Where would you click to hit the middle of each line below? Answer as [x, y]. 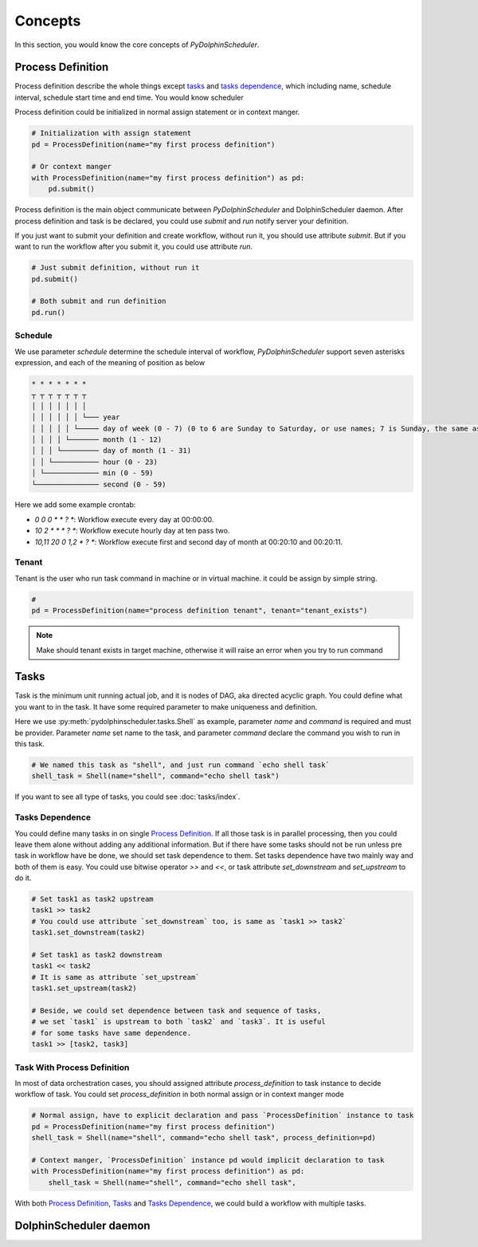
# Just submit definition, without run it [116, 268]
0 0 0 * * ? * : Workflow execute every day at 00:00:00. [124, 519]
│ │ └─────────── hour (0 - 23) [95, 462]
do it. [23, 878]
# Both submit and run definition [99, 301]
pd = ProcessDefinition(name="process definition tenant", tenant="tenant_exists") [200, 611]
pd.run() [49, 312]
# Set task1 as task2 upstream [93, 899]
